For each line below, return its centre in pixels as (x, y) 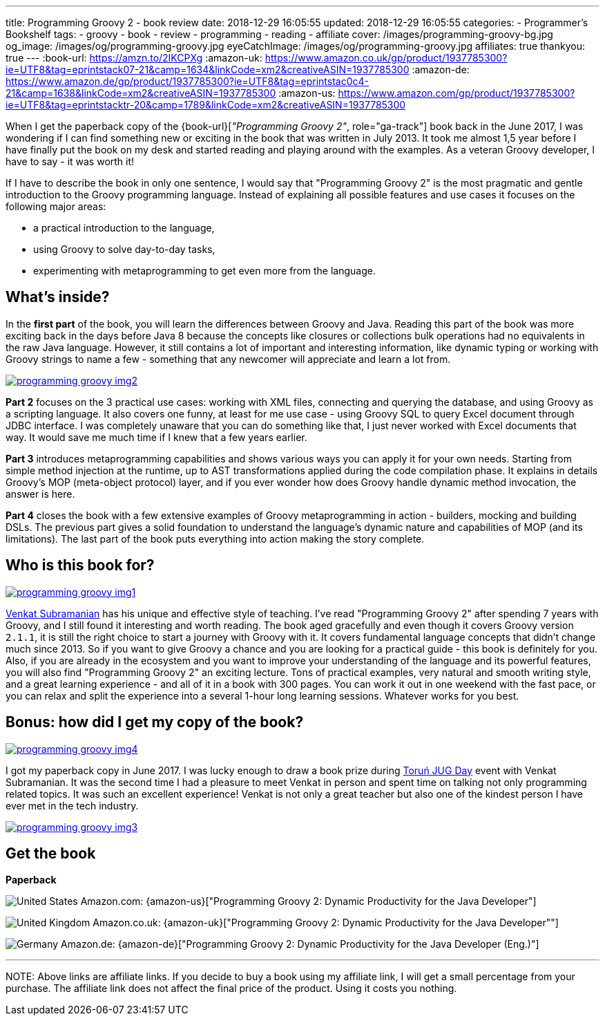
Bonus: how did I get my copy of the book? (155, 722)
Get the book (51, 853)
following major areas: (56, 206)
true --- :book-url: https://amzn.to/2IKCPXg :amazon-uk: (134, 58)
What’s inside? (58, 297)
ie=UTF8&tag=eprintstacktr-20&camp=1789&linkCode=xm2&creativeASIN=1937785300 (206, 105)
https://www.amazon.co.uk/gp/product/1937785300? (386, 58)
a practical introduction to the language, (124, 228)
